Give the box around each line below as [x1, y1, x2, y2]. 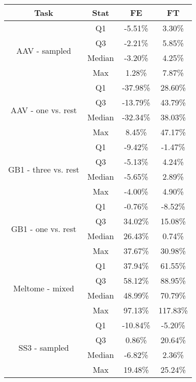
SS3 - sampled [18, 341, 69, 353]
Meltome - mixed [13, 282, 75, 294]
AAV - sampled [16, 44, 71, 56]
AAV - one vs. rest [10, 103, 77, 116]
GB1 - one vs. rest [11, 222, 77, 235]
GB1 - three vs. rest [8, 163, 80, 175]
